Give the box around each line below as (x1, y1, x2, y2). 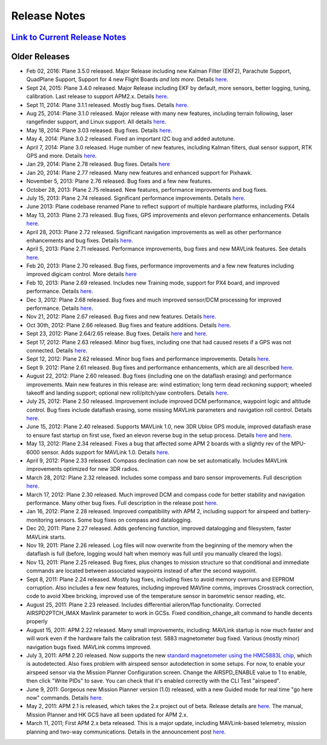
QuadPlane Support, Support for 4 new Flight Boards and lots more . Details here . (26, 76, 228, 83)
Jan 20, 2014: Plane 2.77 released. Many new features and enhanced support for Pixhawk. (26, 169, 253, 176)
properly (26, 618, 48, 625)
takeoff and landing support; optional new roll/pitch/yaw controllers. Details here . (26, 389, 229, 396)
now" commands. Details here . (26, 694, 103, 701)
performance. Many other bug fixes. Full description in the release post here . (26, 499, 218, 507)
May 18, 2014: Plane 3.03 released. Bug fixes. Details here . (26, 126, 173, 134)
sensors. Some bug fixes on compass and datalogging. (54, 516, 192, 523)
